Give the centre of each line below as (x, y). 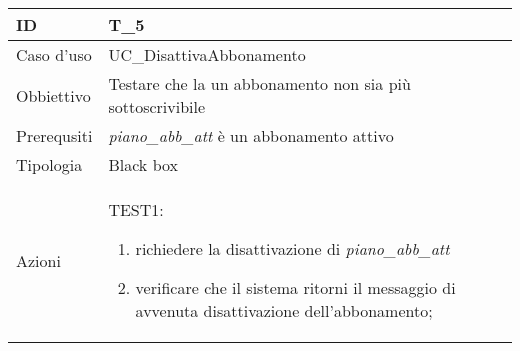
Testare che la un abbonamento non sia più (259, 83)
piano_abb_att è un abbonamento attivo (251, 135)
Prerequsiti (54, 135)
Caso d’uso (54, 54)
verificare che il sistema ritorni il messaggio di (295, 287)
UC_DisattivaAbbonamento (207, 54)
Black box (143, 164)
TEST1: (136, 209)
